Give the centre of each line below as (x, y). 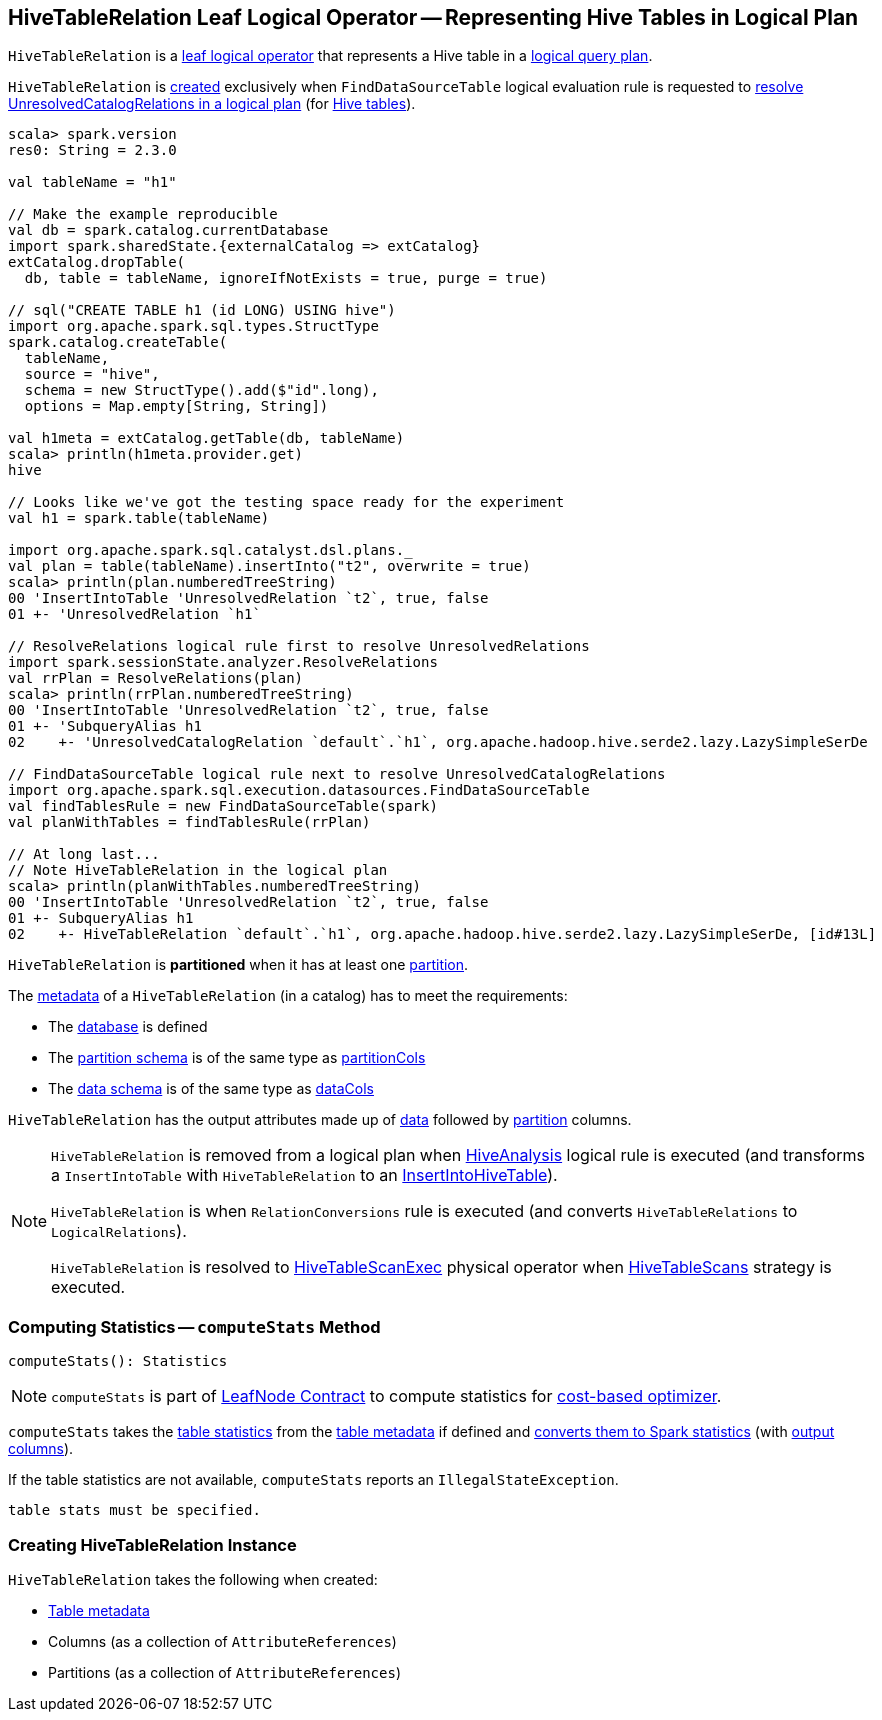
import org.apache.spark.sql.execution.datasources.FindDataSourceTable (299, 790)
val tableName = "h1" (92, 182)
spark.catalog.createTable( (118, 342)
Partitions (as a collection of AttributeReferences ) (225, 1672)
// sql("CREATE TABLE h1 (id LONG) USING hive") (202, 310)
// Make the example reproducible (143, 214)
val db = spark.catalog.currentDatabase (168, 230)
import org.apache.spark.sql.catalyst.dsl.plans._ (210, 550)
